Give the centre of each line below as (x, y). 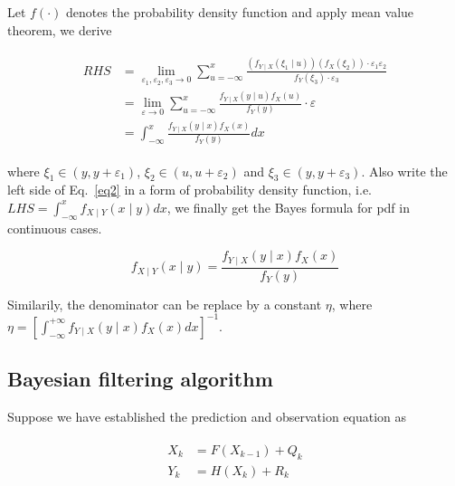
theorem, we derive (60, 29)
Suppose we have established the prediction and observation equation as (207, 417)
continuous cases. (55, 228)
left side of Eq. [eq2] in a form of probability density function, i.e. (190, 190)
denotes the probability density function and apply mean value (240, 12)
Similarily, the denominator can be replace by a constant (165, 304)
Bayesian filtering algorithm (140, 379)
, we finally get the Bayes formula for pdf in (288, 207)
